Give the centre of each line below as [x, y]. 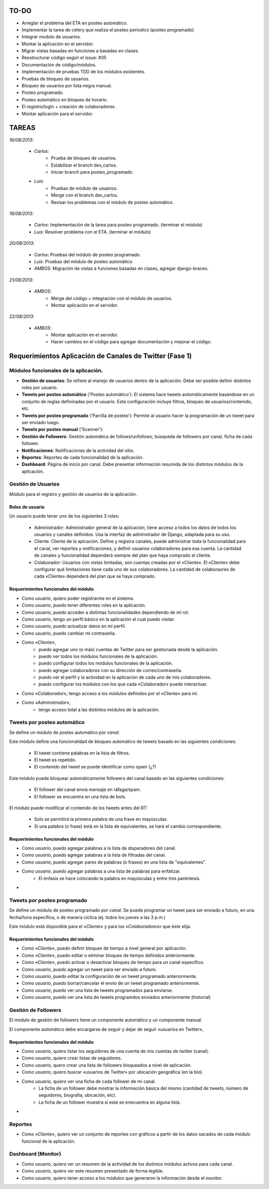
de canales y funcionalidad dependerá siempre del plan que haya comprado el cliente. [123, 555]
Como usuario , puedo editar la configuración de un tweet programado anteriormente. [109, 976]
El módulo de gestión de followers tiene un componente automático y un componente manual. [106, 1020]
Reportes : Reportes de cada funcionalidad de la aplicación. [83, 457]
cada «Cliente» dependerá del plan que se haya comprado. [95, 576]
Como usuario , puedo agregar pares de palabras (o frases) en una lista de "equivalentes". [114, 862]
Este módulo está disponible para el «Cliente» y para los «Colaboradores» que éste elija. [100, 926]
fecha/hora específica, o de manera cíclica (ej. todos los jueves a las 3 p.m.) [87, 917]
